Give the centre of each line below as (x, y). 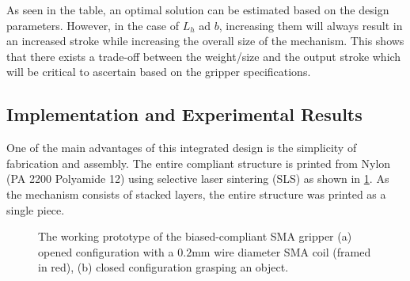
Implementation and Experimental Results (184, 114)
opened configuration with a (106, 251)
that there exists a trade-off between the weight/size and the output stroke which (204, 56)
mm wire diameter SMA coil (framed (281, 251)
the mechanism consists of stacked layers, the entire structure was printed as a (196, 194)
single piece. (36, 209)
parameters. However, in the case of (93, 25)
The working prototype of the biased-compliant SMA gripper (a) (195, 236)
